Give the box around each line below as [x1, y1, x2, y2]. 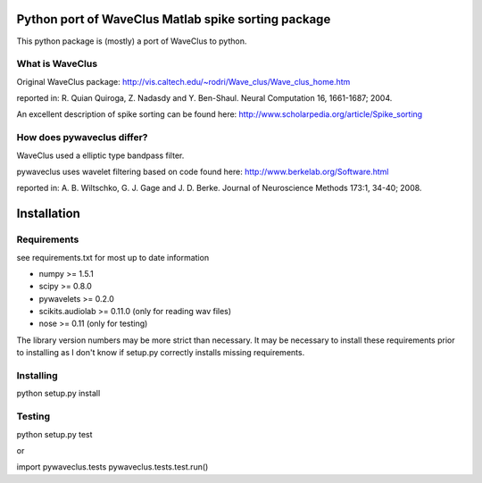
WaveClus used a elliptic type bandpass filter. [16, 150, 185, 161]
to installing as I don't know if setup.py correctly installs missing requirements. [16, 347, 305, 358]
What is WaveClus [16, 58, 98, 71]
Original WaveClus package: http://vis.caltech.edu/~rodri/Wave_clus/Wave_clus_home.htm [16, 76, 351, 87]
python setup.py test [16, 429, 93, 439]
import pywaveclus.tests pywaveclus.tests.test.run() [16, 462, 209, 472]
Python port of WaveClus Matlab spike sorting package [16, 12, 331, 27]
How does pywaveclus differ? [16, 131, 148, 144]
